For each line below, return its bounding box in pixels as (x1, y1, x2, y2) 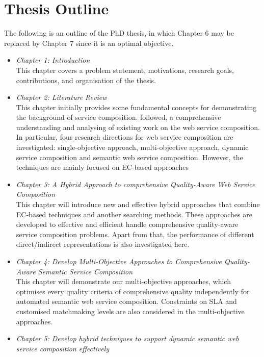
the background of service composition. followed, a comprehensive (16, 112, 221, 122)
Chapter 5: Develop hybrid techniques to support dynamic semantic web (16, 333, 239, 344)
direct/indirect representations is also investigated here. (16, 239, 190, 249)
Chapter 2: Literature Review (16, 92, 107, 103)
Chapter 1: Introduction (16, 55, 90, 65)
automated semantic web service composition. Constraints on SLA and (16, 296, 237, 307)
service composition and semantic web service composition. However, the (16, 151, 243, 162)
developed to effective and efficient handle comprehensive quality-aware (16, 219, 239, 229)
